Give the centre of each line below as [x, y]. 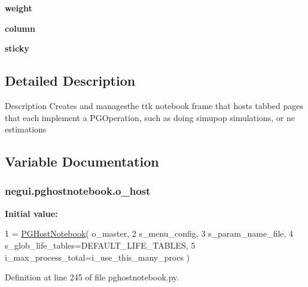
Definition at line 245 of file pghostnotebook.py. [92, 277]
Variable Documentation [82, 161]
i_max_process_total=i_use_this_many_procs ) [97, 257]
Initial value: [31, 213]
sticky [17, 48]
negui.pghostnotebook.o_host [78, 191]
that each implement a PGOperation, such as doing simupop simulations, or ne [150, 117]
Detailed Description [70, 81]
